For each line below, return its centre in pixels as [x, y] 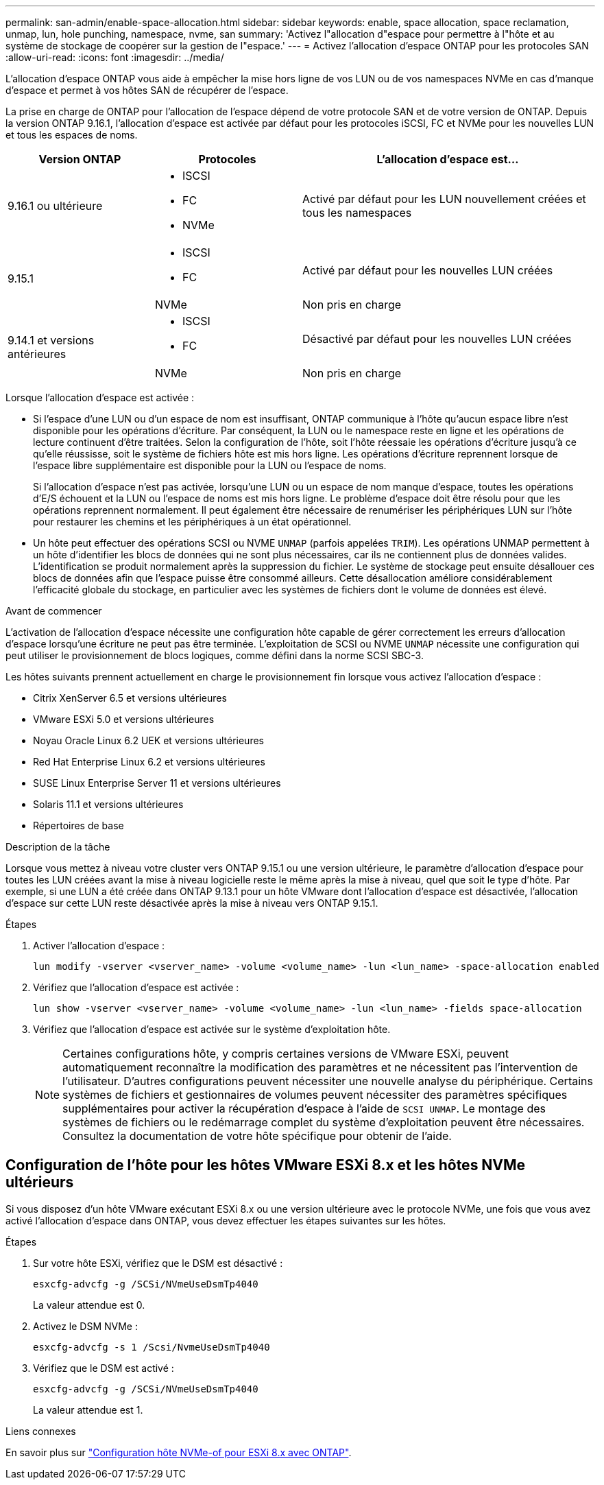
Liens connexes [41, 1431]
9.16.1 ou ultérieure [55, 206]
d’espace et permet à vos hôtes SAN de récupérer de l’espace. [147, 90]
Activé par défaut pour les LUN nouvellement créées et [444, 199]
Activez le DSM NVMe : [85, 1326]
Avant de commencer [54, 611]
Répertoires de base [78, 825]
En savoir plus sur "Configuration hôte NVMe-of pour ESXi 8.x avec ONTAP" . [179, 1452]
